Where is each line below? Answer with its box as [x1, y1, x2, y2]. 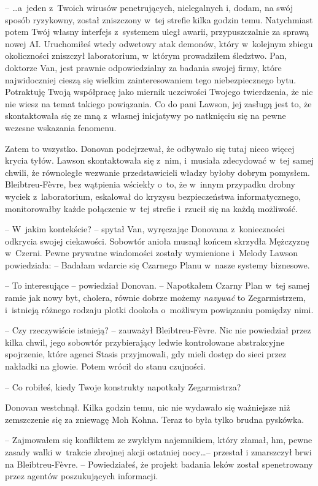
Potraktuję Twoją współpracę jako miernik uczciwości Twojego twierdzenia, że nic [5, 85, 313, 98]
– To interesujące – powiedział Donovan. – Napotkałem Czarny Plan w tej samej [5, 279, 310, 292]
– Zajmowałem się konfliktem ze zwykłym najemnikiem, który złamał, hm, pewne [5, 433, 312, 446]
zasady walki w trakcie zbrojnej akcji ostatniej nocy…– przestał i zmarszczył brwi [5, 446, 312, 458]
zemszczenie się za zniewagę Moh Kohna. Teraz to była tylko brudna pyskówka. [5, 412, 304, 425]
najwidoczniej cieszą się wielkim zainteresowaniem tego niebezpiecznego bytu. [5, 73, 297, 86]
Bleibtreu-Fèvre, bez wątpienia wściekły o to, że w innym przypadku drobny [5, 178, 295, 191]
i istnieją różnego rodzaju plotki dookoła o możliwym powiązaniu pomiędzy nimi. [5, 303, 314, 316]
